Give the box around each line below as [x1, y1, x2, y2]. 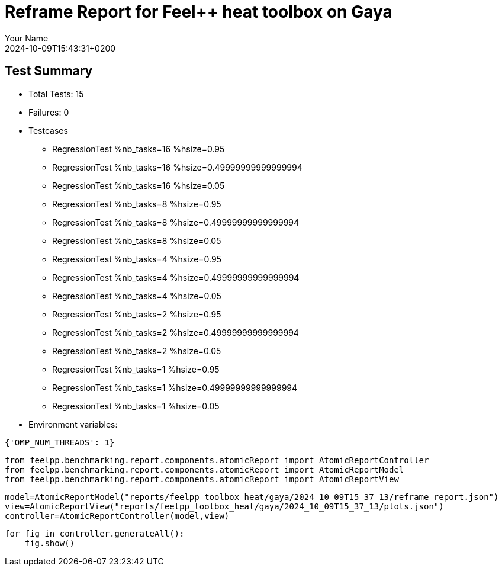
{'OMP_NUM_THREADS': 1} [5, 437, 115, 447]
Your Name [5, 33, 49, 43]
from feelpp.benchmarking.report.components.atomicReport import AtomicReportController [5, 455, 429, 465]
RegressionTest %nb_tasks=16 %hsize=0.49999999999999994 [52, 162, 303, 172]
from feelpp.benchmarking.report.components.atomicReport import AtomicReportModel [5, 464, 404, 474]
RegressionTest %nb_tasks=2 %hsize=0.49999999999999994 [52, 327, 299, 338]
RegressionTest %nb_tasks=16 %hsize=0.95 [52, 143, 225, 154]
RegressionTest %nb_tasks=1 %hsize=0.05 [52, 400, 220, 411]
